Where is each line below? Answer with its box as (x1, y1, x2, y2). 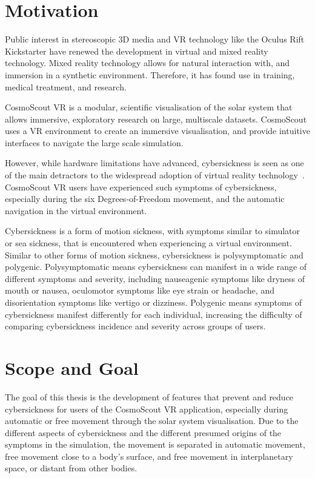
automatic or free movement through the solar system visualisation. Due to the (5, 414, 299, 427)
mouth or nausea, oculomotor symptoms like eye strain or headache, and (5, 284, 274, 297)
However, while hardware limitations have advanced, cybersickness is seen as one (5, 157, 304, 169)
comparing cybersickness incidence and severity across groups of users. (5, 320, 266, 332)
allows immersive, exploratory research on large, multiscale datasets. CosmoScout (5, 112, 307, 125)
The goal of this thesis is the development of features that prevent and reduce (5, 390, 294, 403)
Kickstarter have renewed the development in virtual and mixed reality (5, 44, 268, 57)
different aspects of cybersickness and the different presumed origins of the (5, 426, 282, 439)
